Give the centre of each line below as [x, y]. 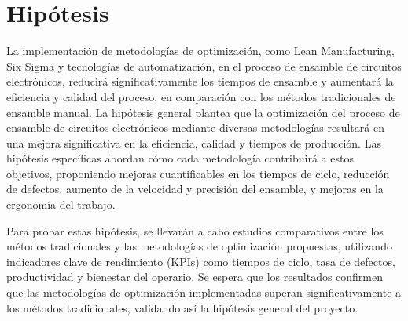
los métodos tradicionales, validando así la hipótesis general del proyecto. [182, 307]
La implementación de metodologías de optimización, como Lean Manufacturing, [201, 51]
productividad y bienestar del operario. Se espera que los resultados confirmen [195, 277]
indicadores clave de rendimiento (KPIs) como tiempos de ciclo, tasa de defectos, [201, 261]
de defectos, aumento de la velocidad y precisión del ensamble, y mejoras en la [195, 189]
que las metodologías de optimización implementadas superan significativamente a [204, 292]
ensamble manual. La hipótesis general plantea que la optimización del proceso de [203, 112]
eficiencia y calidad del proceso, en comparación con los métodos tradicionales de [201, 96]
